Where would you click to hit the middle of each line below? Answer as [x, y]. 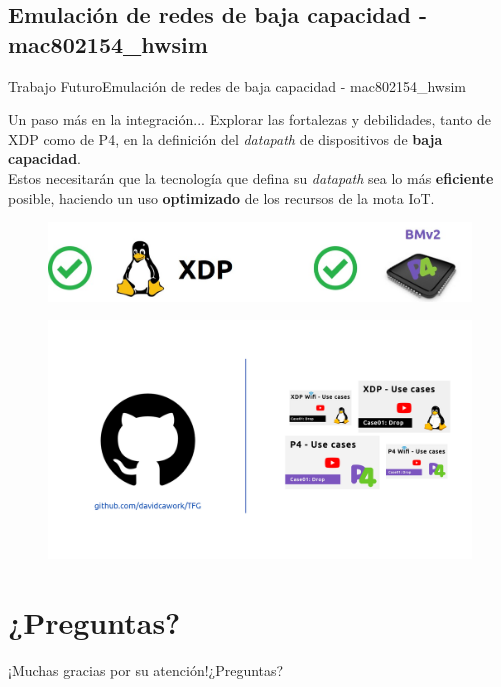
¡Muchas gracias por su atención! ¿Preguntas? [146, 669]
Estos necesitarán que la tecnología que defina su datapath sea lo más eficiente [251, 177]
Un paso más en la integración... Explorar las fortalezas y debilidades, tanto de [249, 119]
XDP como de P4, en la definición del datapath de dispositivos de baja [225, 138]
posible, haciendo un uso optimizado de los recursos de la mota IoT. [221, 197]
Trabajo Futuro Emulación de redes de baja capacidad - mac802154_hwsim [237, 85]
